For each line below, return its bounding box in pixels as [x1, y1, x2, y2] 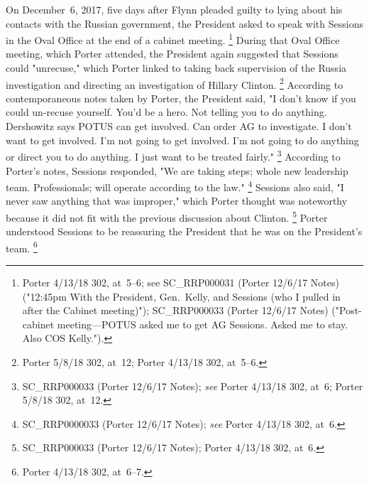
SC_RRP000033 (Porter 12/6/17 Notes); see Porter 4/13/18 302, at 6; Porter [22, 378, 363, 393]
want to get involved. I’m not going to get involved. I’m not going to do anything [6, 132, 359, 147]
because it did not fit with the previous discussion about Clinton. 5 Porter [6, 208, 328, 225]
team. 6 [6, 238, 38, 255]
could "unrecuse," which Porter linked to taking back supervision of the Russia [6, 60, 347, 75]
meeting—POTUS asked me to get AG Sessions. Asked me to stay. [57, 316, 348, 331]
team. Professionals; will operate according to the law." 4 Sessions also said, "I [6, 178, 344, 194]
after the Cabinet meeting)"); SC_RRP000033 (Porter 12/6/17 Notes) [22, 303, 329, 318]
